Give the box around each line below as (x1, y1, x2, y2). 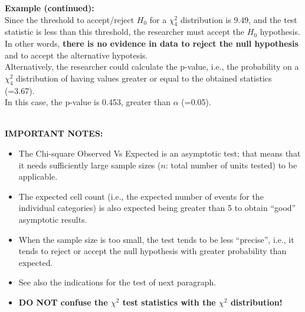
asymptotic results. (18, 213, 87, 225)
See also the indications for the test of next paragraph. (18, 276, 217, 288)
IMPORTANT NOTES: (5, 127, 103, 139)
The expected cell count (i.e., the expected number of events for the (18, 190, 264, 202)
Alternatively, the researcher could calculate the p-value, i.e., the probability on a (5, 60, 299, 73)
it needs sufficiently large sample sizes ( (18, 158, 161, 171)
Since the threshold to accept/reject (5, 13, 135, 25)
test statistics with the (122, 295, 216, 308)
